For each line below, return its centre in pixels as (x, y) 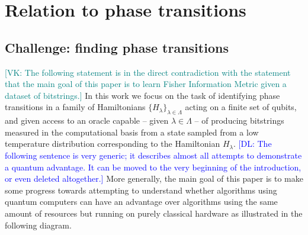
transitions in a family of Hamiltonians (75, 107)
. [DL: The (253, 144)
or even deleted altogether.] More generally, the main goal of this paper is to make (154, 178)
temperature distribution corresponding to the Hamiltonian (113, 144)
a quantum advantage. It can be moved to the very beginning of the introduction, (153, 167)
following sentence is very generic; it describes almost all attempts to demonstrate (153, 155)
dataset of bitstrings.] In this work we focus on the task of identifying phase (142, 95)
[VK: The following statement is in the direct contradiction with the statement (148, 72)
